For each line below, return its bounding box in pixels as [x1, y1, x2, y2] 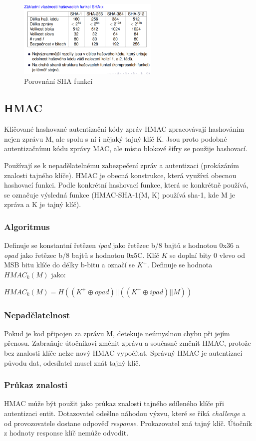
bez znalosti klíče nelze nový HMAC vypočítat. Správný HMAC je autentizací [4, 347, 243, 358]
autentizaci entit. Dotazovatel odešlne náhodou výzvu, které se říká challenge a [4, 408, 246, 418]
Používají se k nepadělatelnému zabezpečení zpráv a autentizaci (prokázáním [4, 160, 239, 171]
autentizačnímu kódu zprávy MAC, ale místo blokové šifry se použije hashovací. [4, 143, 248, 154]
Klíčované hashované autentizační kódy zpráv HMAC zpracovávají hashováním [4, 124, 245, 134]
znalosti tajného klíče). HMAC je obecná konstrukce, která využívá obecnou [4, 170, 237, 180]
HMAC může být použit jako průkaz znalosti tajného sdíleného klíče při [4, 398, 224, 409]
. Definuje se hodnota [147, 259, 213, 270]
